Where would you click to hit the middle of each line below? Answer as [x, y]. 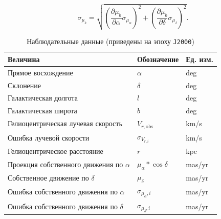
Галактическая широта [42, 111]
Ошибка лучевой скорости [49, 137]
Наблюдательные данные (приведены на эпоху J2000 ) [110, 41]
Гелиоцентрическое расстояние [56, 151]
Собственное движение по [48, 177]
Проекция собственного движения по [65, 164]
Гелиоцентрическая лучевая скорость [65, 123]
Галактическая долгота [43, 98]
